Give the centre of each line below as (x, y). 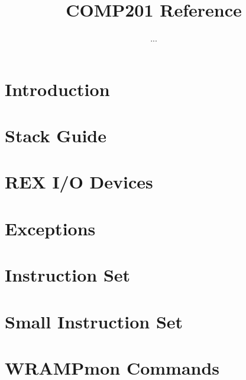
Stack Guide (56, 135)
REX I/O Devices (79, 182)
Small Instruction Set (94, 321)
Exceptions (50, 228)
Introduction (57, 89)
